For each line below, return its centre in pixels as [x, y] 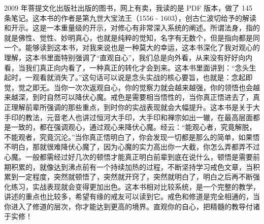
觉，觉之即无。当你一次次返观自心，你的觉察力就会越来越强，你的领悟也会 [128, 87]
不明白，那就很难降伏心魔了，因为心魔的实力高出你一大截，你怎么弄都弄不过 [132, 147]
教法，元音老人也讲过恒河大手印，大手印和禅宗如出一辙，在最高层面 [139, 117]
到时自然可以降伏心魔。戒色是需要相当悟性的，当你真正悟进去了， [142, 97]
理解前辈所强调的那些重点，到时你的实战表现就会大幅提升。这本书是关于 [132, 107]
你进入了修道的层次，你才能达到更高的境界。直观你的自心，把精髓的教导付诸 [132, 206]
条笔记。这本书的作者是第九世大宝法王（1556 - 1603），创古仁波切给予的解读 [130, 17]
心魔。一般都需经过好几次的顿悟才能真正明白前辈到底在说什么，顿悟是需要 [128, 156]
